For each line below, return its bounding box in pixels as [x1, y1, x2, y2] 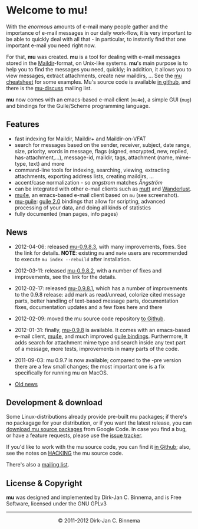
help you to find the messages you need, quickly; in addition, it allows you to [6, 65, 192, 73]
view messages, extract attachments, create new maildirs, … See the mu [6, 72, 183, 79]
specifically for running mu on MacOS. [14, 369, 108, 376]
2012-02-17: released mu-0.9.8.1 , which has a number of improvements [14, 284, 187, 292]
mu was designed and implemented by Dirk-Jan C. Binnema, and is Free [6, 494, 181, 501]
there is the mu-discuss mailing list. [6, 84, 93, 91]
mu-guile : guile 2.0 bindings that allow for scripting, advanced [14, 198, 166, 205]
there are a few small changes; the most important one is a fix [14, 363, 165, 370]
